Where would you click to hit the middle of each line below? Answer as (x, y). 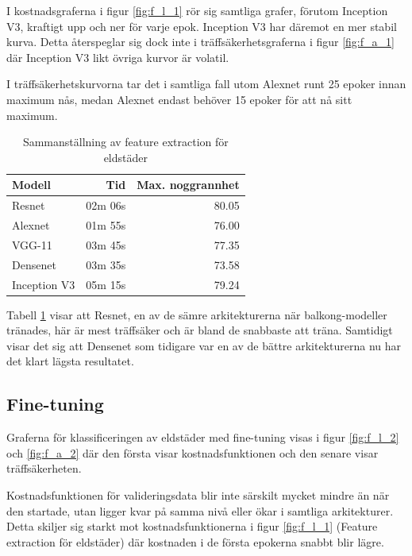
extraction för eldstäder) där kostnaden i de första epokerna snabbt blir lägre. (195, 541)
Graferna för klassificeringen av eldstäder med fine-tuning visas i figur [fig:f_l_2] (203, 437)
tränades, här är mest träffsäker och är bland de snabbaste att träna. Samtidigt (200, 330)
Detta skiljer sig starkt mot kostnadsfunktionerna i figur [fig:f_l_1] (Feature (192, 526)
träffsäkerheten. (44, 468)
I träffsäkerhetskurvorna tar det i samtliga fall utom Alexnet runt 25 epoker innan (206, 84)
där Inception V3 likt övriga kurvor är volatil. (118, 57)
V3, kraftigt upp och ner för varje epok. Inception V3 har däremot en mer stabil (202, 26)
